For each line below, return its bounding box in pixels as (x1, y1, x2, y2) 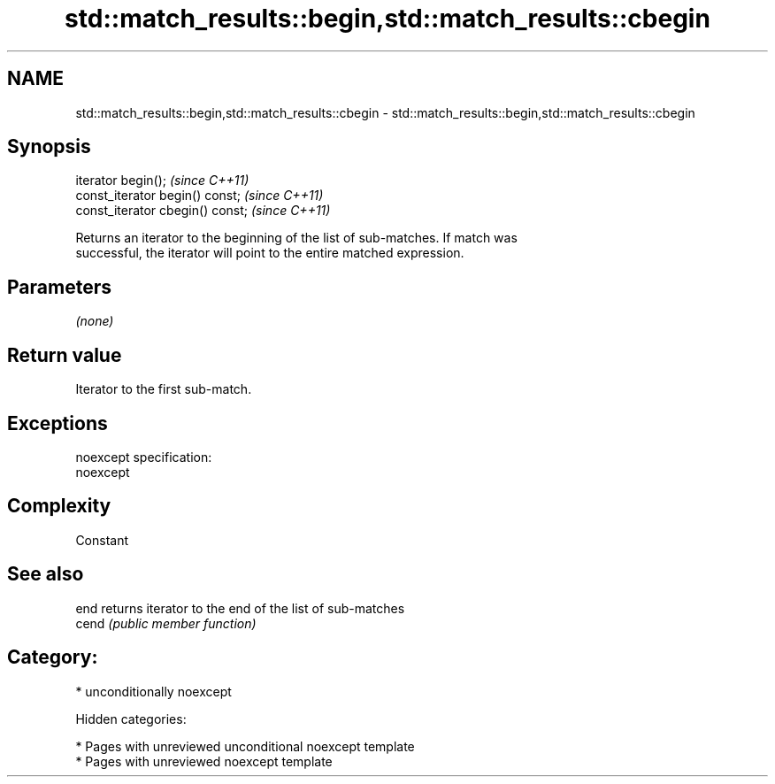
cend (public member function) (75, 615, 257, 631)
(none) (75, 313, 114, 329)
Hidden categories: (75, 711, 187, 726)
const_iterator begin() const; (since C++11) (75, 188, 324, 204)
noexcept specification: (75, 449, 212, 465)
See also (7, 563, 84, 586)
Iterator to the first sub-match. (75, 381, 252, 397)
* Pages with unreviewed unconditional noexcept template (75, 738, 415, 754)
